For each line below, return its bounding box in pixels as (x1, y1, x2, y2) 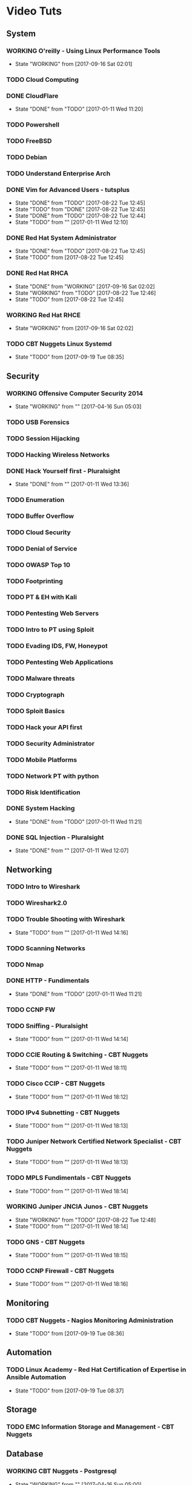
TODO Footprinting (6, 577, 64, 585)
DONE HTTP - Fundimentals (6, 976, 90, 985)
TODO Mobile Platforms (6, 755, 78, 764)
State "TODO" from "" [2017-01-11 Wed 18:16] (15, 1280, 128, 1288)
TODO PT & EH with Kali (6, 593, 78, 601)
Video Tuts (6, 4, 62, 18)
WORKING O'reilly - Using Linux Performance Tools (6, 47, 161, 55)
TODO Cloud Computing (6, 75, 79, 84)
